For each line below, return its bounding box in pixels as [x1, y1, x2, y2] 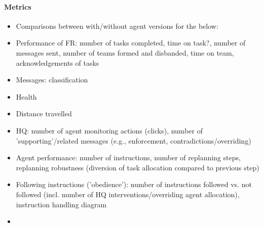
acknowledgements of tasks [16, 57, 99, 68]
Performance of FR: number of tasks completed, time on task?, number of [16, 37, 246, 48]
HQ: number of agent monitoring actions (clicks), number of [16, 125, 203, 135]
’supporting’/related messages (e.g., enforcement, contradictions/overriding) [16, 135, 251, 146]
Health [16, 91, 37, 102]
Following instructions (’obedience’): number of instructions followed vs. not [16, 179, 252, 190]
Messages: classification [16, 74, 88, 85]
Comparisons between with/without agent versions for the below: [16, 20, 218, 31]
